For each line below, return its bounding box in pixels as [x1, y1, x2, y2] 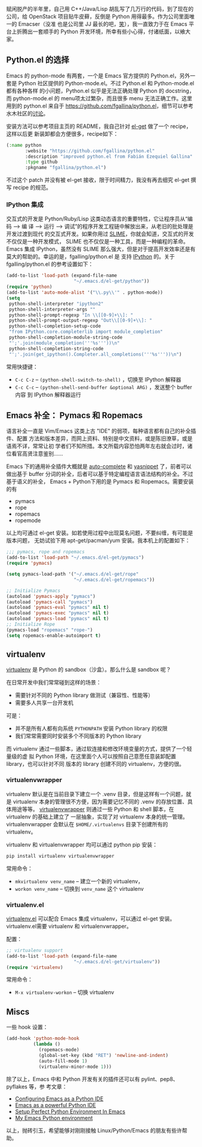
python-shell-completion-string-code [8, 345, 104, 352]
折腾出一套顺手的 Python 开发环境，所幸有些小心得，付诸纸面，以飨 [16, 28, 186, 35]
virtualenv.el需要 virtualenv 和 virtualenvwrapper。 [6, 922, 132, 930]
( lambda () [33, 1041, 61, 1047]
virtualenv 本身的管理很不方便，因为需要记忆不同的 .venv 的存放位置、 [13, 798, 188, 805]
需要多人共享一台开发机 [14, 699, 74, 707]
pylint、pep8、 [141, 1075, 179, 1082]
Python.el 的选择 [6, 55, 69, 65]
